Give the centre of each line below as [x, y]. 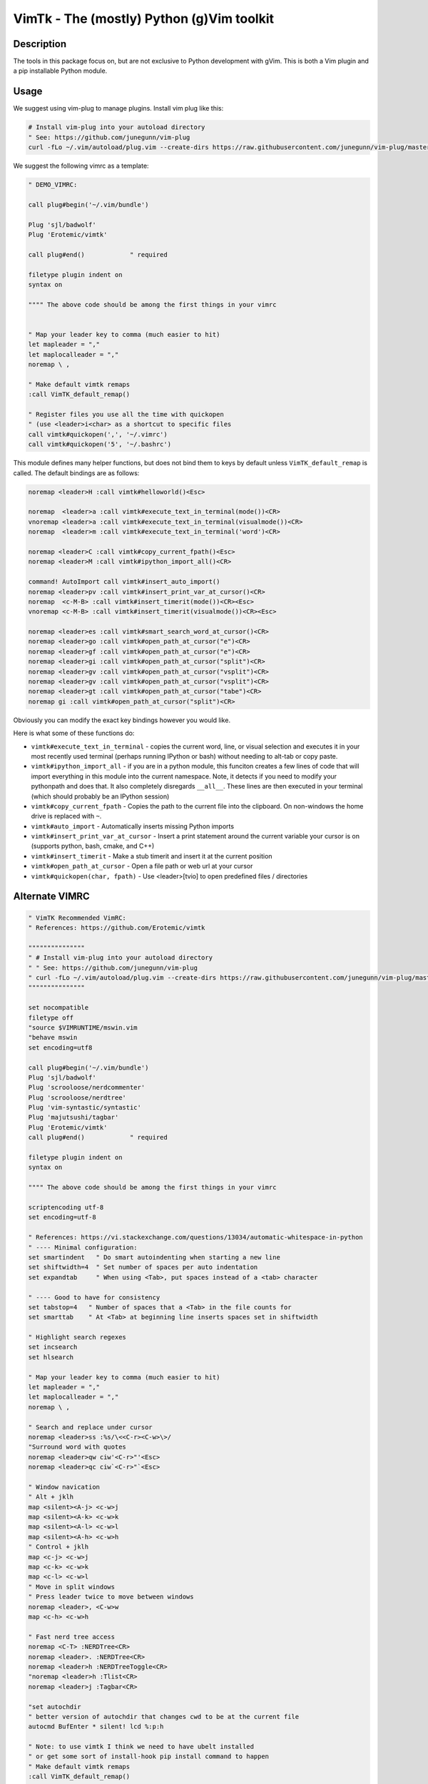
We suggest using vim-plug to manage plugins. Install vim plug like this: [118, 108]
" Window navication [64, 1487]
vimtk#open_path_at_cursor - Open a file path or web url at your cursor [142, 866]
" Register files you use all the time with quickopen [126, 415]
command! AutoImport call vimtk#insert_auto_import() [124, 582]
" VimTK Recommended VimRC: [77, 918]
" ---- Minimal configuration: [83, 1247]
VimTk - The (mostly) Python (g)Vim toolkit [144, 19]
